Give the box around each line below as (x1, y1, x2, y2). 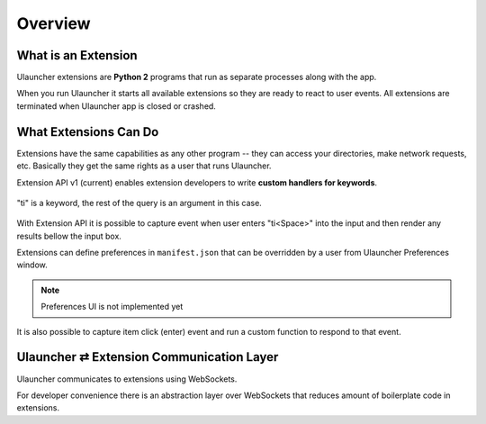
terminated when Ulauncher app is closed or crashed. (16, 100, 216, 112)
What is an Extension (16, 48, 139, 63)
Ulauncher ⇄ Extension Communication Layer (16, 349, 279, 365)
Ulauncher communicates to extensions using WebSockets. (16, 374, 238, 384)
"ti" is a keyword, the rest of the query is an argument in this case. (16, 197, 263, 208)
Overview (16, 14, 91, 33)
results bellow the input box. (16, 230, 121, 241)
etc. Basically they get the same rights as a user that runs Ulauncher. (16, 160, 272, 171)
